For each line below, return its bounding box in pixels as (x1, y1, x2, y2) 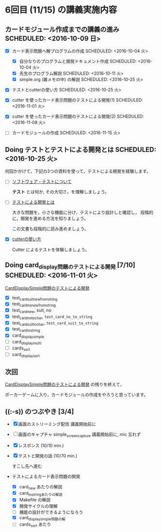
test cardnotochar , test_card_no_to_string (12, 313, 93, 320)
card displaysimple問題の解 (19, 515, 65, 521)
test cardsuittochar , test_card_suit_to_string (12, 320, 98, 327)
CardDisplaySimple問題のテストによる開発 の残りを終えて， (5, 381, 125, 388)
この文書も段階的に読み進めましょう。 (12, 226, 89, 232)
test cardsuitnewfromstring (12, 295, 58, 302)
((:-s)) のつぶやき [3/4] (5, 407, 74, 416)
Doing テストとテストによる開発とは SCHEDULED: (5, 145, 157, 154)
